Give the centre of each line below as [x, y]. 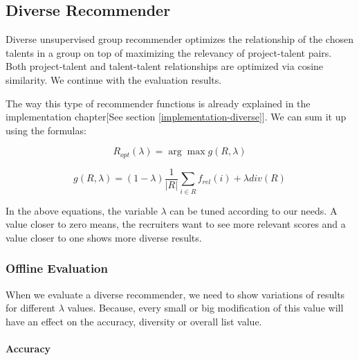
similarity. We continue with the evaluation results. [114, 79]
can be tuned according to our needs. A [254, 210]
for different [31, 308]
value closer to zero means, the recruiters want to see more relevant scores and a [176, 224]
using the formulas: [46, 130]
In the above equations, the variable [82, 210]
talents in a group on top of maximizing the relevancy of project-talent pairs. [169, 52]
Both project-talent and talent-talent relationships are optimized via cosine [165, 66]
